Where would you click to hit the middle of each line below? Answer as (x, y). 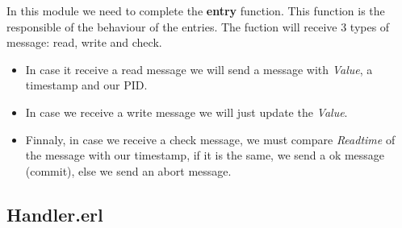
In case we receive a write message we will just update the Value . (186, 112)
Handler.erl (55, 214)
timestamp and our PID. (86, 85)
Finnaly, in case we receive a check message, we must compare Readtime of (210, 139)
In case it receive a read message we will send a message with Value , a (199, 69)
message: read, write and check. (84, 42)
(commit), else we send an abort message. (128, 170)
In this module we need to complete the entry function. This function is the (196, 10)
